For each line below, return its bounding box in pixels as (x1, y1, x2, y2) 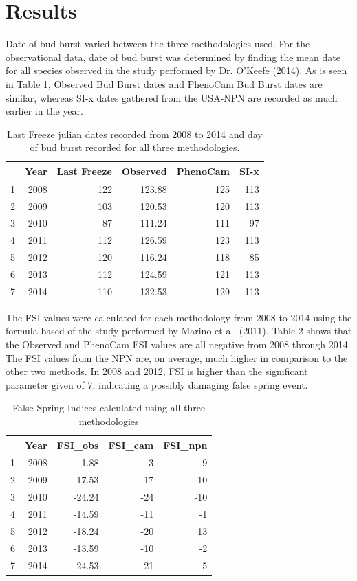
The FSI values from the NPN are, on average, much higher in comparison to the (6, 350, 348, 365)
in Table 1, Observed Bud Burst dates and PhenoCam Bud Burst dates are (6, 76, 323, 91)
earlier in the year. (6, 104, 83, 118)
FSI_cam (108, 437, 154, 452)
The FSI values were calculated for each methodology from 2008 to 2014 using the (6, 310, 352, 324)
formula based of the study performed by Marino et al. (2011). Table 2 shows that (6, 323, 352, 338)
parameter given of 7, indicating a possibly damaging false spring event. (6, 377, 308, 391)
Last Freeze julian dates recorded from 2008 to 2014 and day (7, 126, 263, 141)
